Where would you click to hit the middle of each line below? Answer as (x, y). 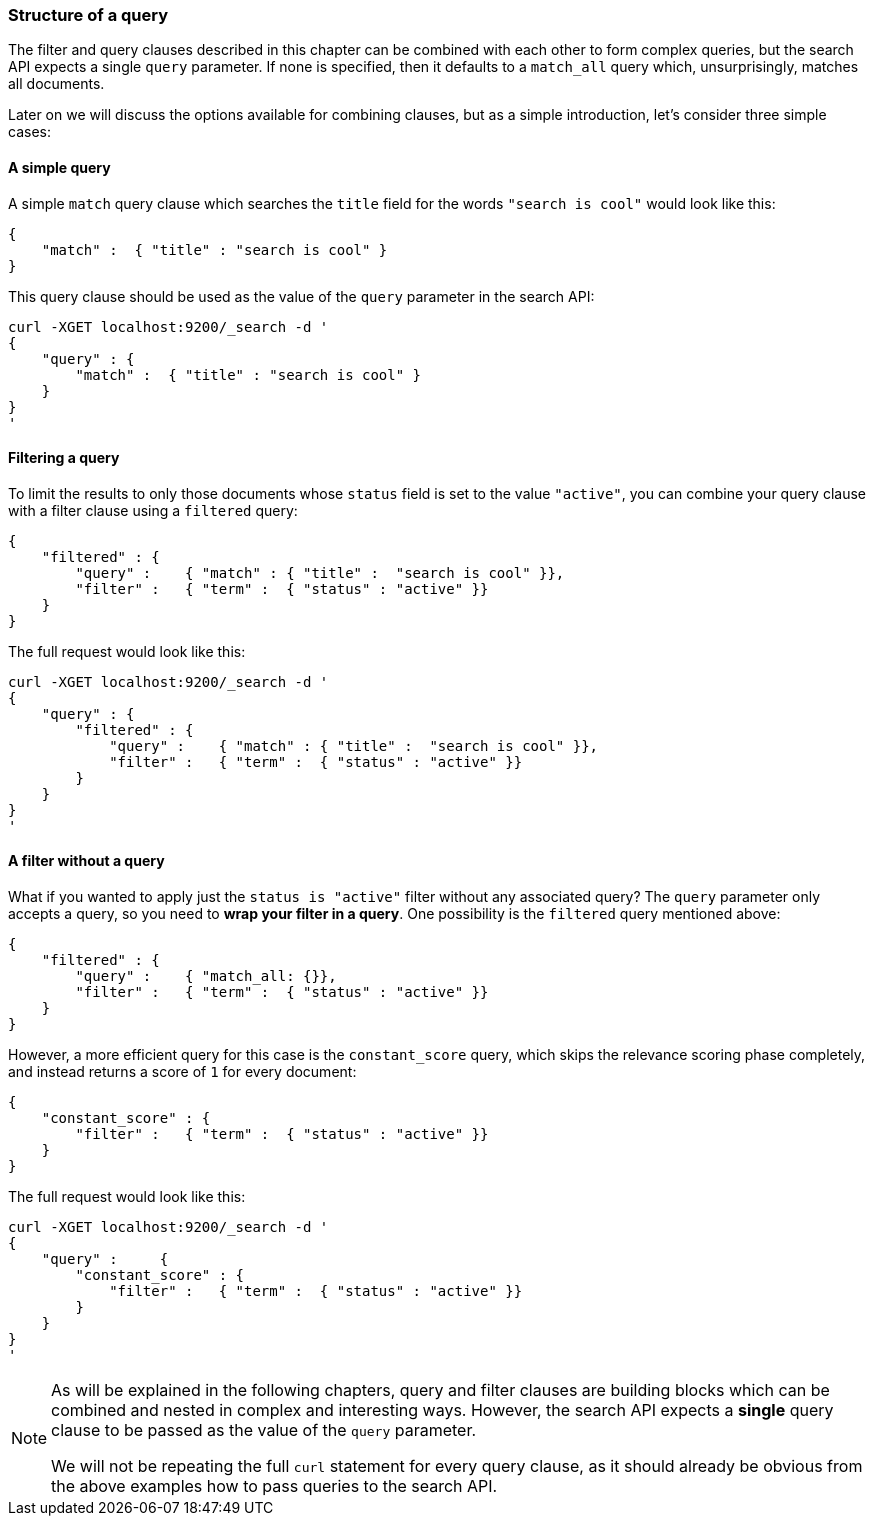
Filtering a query (64, 458)
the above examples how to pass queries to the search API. (274, 1486)
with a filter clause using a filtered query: (153, 510)
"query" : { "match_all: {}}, (206, 976)
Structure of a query (88, 15)
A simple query (59, 167)
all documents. (56, 84)
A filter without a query (86, 861)
